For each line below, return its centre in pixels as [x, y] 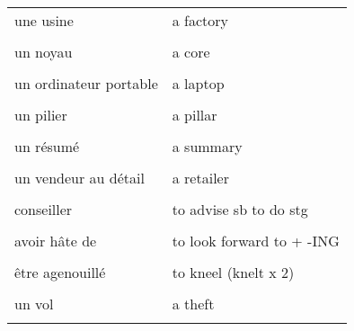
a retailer [200, 178]
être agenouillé [60, 272]
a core [191, 52]
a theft [193, 304]
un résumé [47, 146]
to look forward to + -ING [256, 241]
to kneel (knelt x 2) [233, 272]
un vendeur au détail [80, 178]
